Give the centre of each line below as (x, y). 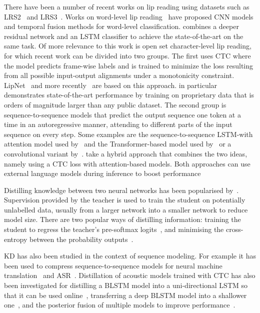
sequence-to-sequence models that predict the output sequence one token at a (122, 114)
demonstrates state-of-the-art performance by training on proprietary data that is (129, 95)
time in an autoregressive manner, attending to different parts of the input (118, 124)
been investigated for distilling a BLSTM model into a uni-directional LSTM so (126, 285)
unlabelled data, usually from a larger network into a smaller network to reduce (126, 209)
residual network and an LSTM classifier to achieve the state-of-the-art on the (124, 36)
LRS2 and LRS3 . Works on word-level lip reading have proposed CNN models (129, 16)
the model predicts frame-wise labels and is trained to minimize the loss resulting (129, 65)
